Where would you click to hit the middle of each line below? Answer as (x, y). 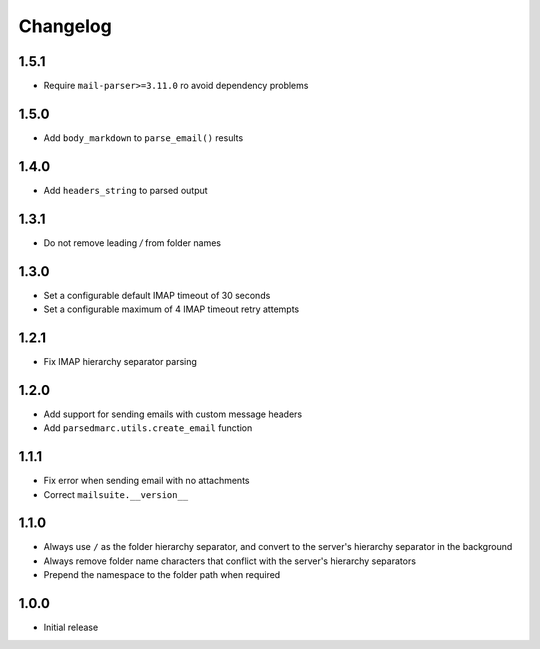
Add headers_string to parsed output (126, 190)
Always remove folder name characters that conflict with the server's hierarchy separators (230, 561)
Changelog (65, 26)
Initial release (71, 627)
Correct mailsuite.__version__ (116, 494)
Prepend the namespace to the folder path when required (162, 575)
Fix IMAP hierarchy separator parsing (120, 361)
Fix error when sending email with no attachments (146, 481)
